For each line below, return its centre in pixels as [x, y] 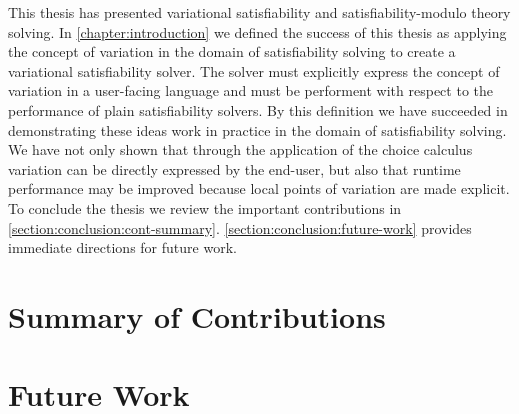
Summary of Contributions [197, 315]
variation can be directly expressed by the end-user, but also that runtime [234, 168]
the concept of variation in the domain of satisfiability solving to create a [232, 51]
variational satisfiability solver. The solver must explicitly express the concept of [254, 70]
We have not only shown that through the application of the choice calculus [240, 149]
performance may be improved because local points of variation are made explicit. [259, 188]
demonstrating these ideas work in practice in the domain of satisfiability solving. [257, 129]
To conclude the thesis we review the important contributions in [205, 207]
